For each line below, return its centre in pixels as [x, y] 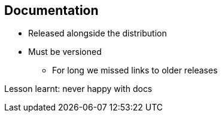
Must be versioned [65, 52]
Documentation [51, 10]
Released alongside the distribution [98, 33]
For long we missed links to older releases [135, 70]
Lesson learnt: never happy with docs [78, 89]
